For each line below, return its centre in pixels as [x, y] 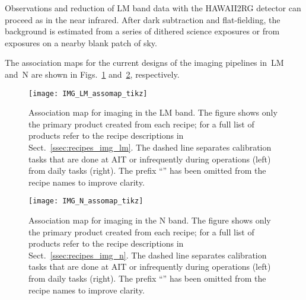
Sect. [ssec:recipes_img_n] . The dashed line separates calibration [148, 255]
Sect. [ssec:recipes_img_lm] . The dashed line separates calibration [150, 147]
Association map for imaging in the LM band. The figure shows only [153, 112]
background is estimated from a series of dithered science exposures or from [142, 31]
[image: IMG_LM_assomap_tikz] [88, 93]
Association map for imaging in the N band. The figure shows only [150, 220]
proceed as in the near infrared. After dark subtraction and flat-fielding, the [143, 19]
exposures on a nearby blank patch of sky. [81, 42]
